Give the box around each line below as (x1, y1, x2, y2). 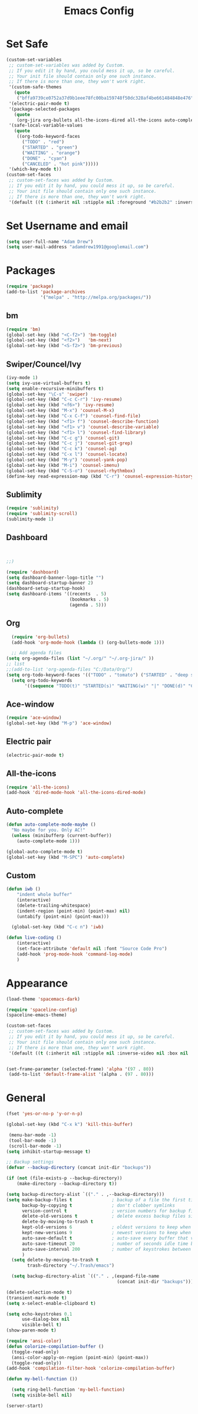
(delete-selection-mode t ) (6, 1289, 72, 1295)
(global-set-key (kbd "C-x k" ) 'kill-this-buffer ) (6, 1122, 133, 1128)
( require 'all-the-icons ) (6, 784, 70, 790)
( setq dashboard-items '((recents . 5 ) (6, 591, 107, 597)
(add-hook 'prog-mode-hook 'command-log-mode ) (16, 951, 133, 957)
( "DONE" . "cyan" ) (21, 155, 67, 161)
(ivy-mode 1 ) (6, 374, 38, 381)
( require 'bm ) (6, 326, 41, 332)
